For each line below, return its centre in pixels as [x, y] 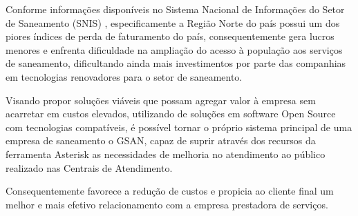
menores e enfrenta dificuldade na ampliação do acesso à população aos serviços [174, 49]
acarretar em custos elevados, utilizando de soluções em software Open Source [171, 114]
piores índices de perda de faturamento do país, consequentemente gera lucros [170, 36]
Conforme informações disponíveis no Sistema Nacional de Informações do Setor [175, 9]
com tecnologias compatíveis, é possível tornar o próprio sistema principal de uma [179, 127]
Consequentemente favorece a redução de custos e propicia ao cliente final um [170, 191]
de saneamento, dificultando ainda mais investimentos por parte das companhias [176, 63]
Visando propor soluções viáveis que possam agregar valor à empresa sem [161, 100]
